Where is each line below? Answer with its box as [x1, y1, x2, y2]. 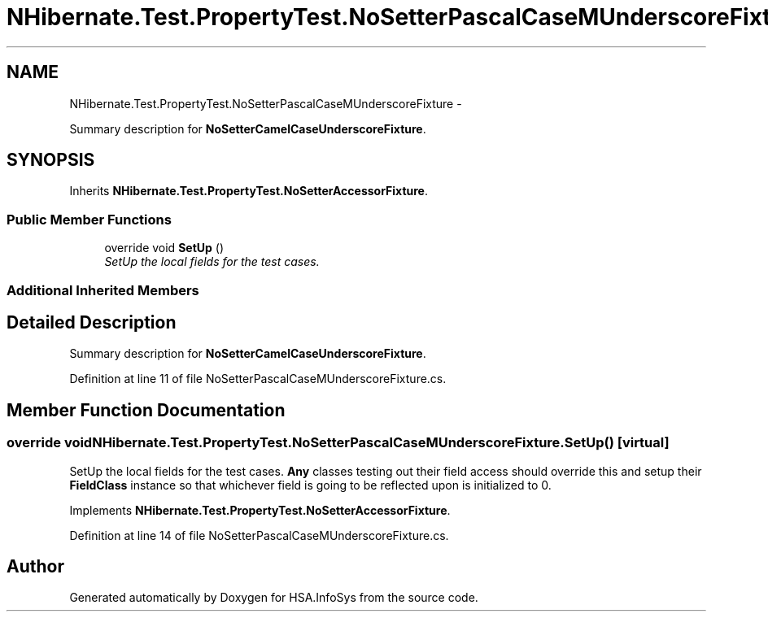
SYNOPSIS [7, 150, 95, 171]
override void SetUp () [104, 241, 224, 255]
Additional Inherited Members [7, 281, 199, 298]
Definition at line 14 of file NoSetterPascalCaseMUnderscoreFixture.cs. [69, 528, 449, 542]
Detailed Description [7, 311, 177, 333]
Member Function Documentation [7, 399, 286, 420]
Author [7, 556, 64, 577]
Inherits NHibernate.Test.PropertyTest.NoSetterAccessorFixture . [69, 184, 428, 198]
